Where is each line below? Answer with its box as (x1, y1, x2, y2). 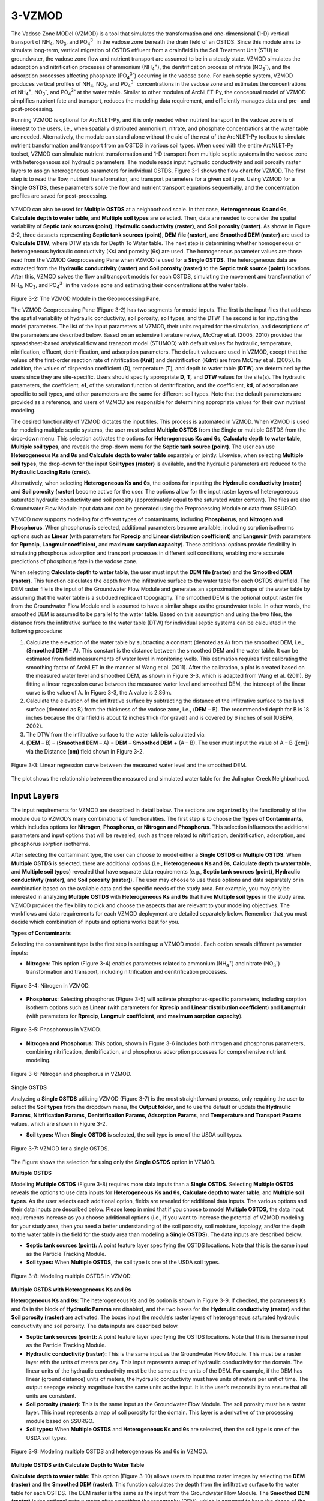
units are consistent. (26, 1392, 77, 1399)
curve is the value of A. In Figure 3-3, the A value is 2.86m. (26, 689, 172, 696)
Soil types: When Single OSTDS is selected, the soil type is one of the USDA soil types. (26, 1131, 243, 1138)
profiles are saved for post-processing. (11, 192, 108, 199)
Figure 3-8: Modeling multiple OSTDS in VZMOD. (11, 1272, 132, 1279)
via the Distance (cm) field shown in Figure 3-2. (26, 747, 144, 755)
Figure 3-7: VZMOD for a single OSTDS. (11, 1144, 109, 1152)
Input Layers (11, 791, 59, 801)
